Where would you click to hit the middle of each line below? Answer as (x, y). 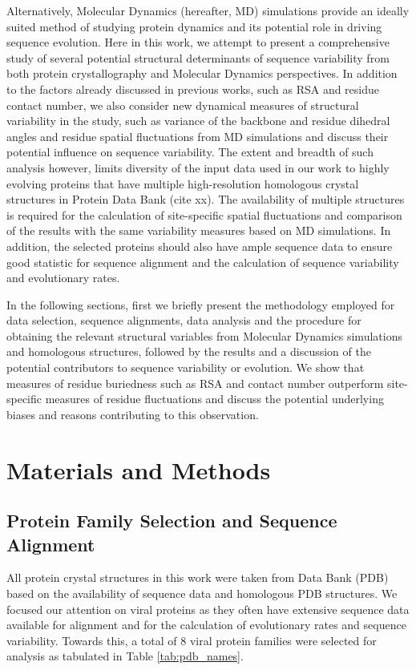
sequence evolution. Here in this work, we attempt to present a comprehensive (198, 42)
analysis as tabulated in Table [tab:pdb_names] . (125, 656)
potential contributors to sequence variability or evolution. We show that (186, 367)
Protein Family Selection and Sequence (172, 521)
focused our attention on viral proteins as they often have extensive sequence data (208, 609)
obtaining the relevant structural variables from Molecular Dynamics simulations (204, 335)
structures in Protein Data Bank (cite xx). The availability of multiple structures (206, 199)
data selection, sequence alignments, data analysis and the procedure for (184, 320)
